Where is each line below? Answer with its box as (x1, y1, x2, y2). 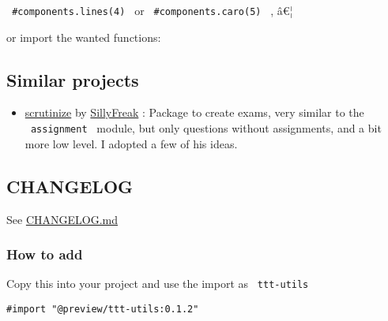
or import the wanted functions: (6, 28, 161, 45)
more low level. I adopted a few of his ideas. (24, 135, 238, 151)
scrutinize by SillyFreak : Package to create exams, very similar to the (24, 104, 364, 121)
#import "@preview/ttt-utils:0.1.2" (6, 303, 199, 315)
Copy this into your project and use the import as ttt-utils (6, 275, 309, 292)
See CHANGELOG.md (6, 211, 118, 227)
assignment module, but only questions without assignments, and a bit (30, 120, 382, 136)
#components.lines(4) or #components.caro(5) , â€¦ (12, 2, 293, 18)
